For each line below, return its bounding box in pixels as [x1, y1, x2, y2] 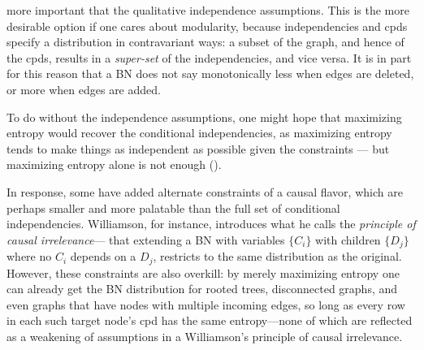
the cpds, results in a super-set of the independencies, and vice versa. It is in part [6, 49, 412, 66]
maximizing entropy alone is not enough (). [6, 156, 222, 173]
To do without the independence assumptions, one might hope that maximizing [6, 108, 402, 125]
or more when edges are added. [6, 80, 161, 97]
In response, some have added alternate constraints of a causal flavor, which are [6, 183, 403, 200]
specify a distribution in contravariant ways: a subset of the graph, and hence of [6, 33, 405, 50]
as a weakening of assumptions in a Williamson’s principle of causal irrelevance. [6, 328, 403, 344]
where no [6, 248, 52, 265]
